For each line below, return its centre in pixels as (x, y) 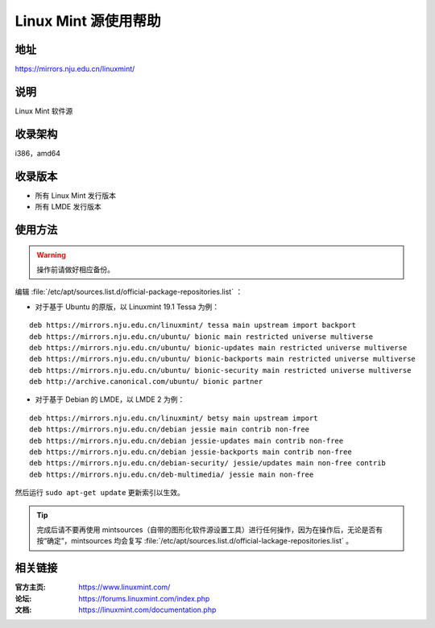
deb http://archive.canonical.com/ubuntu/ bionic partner (146, 382)
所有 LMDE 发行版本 (68, 207)
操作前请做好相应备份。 (75, 269)
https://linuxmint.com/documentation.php (147, 610)
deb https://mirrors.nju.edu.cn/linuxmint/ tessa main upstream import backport (193, 325)
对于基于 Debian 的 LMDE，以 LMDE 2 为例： (110, 399)
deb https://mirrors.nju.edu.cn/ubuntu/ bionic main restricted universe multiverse (201, 337)
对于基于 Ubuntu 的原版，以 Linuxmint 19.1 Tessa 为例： (127, 307)
